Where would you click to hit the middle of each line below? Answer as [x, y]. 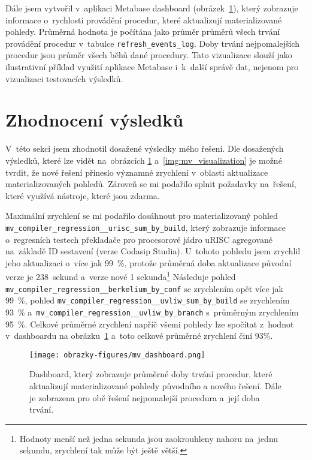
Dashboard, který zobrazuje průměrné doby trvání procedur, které [151, 374]
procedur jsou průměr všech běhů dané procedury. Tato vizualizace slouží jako [149, 55]
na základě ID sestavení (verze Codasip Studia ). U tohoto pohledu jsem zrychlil [153, 251]
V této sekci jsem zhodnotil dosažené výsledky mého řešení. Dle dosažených [145, 148]
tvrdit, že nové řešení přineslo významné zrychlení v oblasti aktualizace [137, 172]
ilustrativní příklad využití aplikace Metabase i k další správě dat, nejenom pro [152, 67]
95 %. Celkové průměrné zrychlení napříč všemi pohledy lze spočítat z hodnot [150, 324]
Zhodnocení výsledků [95, 120]
